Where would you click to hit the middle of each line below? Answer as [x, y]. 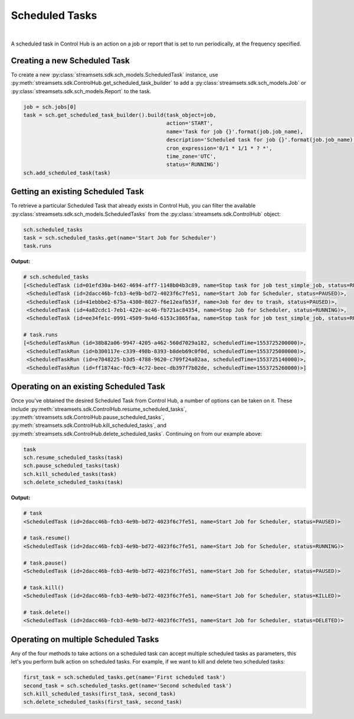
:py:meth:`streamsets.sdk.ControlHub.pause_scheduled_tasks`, [88, 417]
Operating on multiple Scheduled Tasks [85, 639]
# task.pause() [45, 563]
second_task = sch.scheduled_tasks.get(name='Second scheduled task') [128, 685]
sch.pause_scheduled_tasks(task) [72, 466]
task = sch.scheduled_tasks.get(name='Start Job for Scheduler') [120, 238]
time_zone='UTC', [191, 156]
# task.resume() [47, 538]
